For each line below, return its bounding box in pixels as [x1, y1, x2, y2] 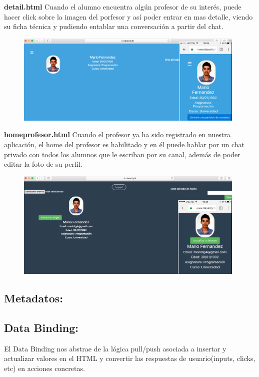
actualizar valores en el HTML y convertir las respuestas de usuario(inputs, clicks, [4, 353, 255, 363]
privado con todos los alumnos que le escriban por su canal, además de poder [4, 149, 240, 159]
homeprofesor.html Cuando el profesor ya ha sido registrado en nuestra [4, 129, 230, 140]
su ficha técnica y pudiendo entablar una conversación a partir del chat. [4, 21, 223, 32]
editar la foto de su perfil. [4, 159, 82, 169]
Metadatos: [4, 290, 63, 306]
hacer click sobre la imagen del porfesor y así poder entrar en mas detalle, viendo [4, 11, 253, 22]
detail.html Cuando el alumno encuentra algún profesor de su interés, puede [4, 2, 241, 12]
